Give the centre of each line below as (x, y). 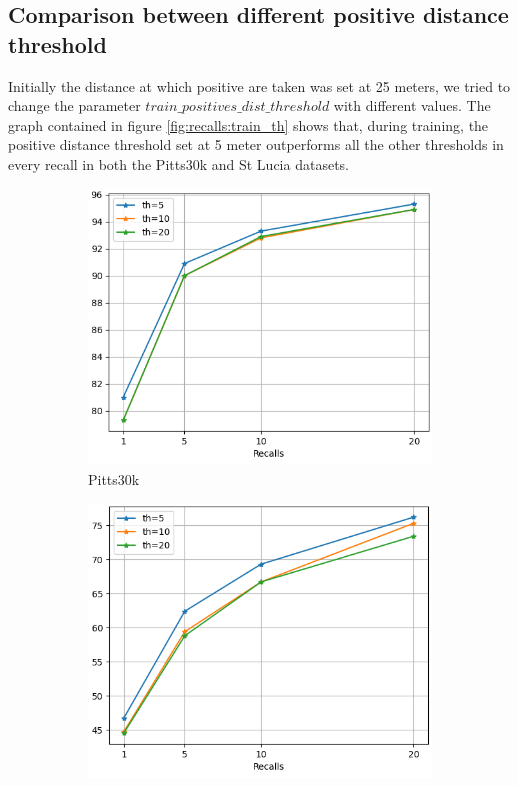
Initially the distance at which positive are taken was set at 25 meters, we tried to (259, 85)
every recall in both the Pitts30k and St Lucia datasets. (178, 163)
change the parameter (74, 105)
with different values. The (412, 105)
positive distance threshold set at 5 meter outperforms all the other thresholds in (256, 144)
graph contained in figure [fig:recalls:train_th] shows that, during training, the (248, 124)
